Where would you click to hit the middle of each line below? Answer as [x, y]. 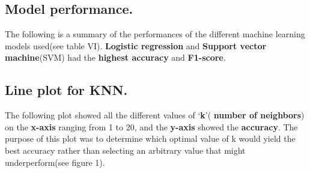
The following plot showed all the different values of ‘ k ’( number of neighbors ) [155, 115]
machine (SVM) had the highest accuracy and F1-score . [115, 57]
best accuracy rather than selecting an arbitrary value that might [125, 150]
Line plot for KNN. [66, 90]
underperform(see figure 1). [55, 162]
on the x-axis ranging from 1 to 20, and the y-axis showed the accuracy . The [151, 126]
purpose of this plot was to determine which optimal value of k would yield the [150, 138]
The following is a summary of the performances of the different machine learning [155, 34]
